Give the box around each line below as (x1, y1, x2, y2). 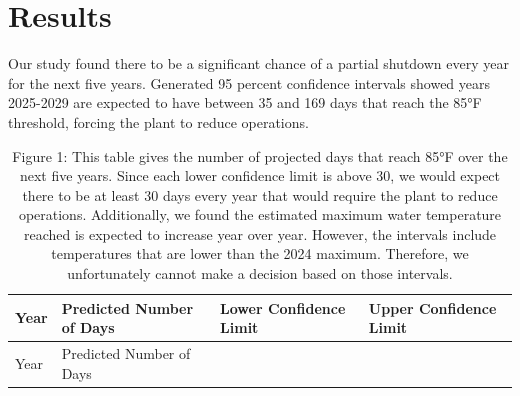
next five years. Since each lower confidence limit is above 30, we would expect (19, 165, 501, 186)
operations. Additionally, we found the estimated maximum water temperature (18, 204, 502, 225)
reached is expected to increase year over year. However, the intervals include (23, 223, 497, 244)
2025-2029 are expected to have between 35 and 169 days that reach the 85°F (8, 92, 482, 113)
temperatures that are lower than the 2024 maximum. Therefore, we (51, 243, 469, 264)
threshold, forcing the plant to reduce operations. (8, 111, 309, 132)
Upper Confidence (368, 297, 497, 318)
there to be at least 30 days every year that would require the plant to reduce (22, 184, 498, 205)
